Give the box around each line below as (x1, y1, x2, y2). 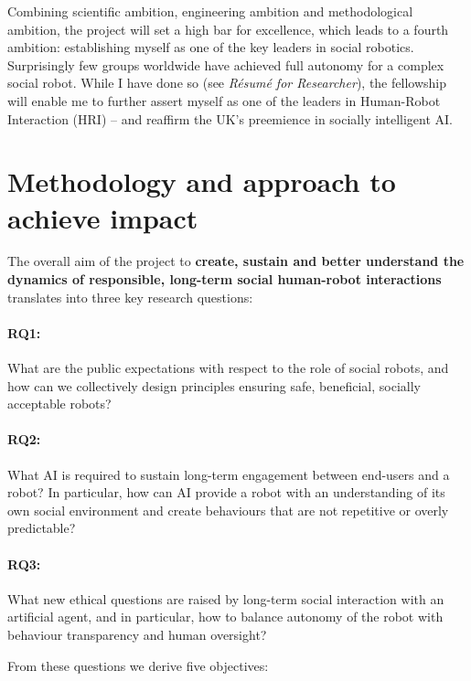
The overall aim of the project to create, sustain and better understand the (7, 251, 465, 271)
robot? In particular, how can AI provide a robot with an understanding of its (7, 483, 445, 502)
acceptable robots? (7, 394, 112, 413)
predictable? (7, 518, 76, 537)
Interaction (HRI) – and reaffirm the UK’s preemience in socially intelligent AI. (7, 109, 453, 128)
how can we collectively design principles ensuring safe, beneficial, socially (7, 376, 421, 395)
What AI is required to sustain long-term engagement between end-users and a (7, 464, 450, 484)
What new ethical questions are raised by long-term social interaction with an (7, 589, 444, 608)
